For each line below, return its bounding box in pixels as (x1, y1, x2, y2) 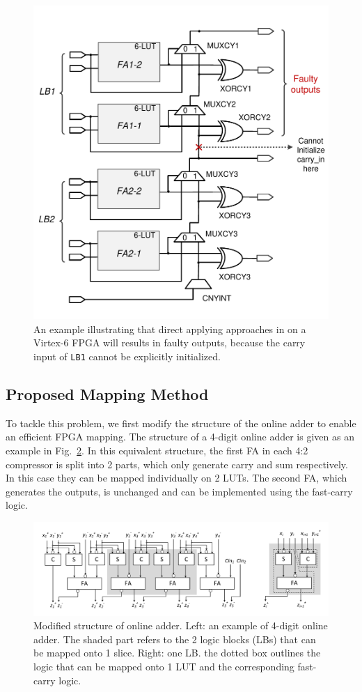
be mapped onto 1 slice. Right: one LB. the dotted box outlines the (33, 645, 321, 660)
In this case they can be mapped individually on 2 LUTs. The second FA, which (6, 470, 347, 485)
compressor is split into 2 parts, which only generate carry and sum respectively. (6, 456, 348, 471)
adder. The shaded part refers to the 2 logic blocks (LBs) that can (33, 631, 316, 646)
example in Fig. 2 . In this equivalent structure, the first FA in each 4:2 (6, 443, 308, 458)
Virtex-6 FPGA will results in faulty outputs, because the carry (33, 335, 306, 350)
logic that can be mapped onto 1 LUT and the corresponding (33, 659, 294, 673)
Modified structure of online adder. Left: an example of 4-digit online (33, 618, 328, 633)
